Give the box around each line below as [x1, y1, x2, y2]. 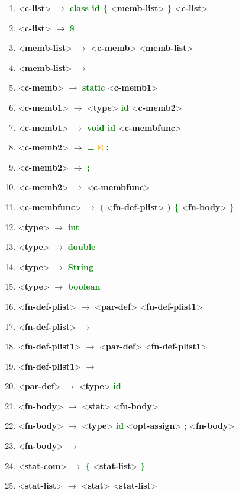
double [67, 240, 96, 253]
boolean [67, 280, 101, 293]
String [67, 260, 94, 272]
